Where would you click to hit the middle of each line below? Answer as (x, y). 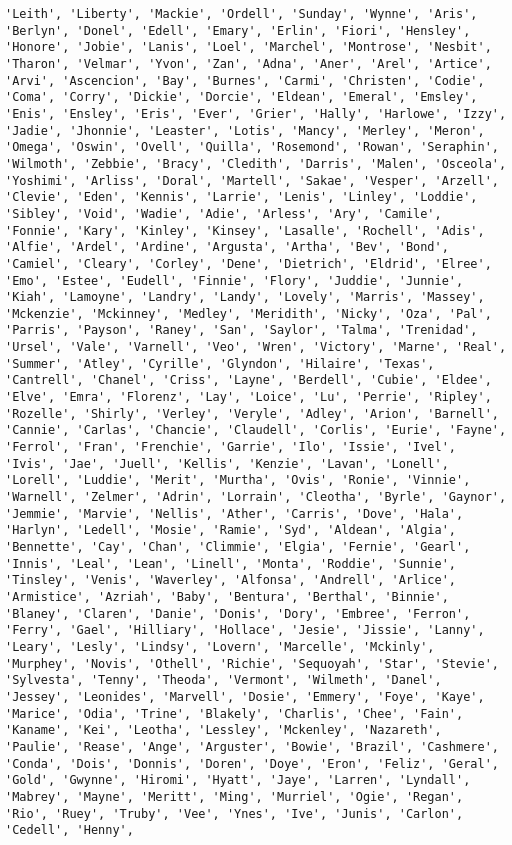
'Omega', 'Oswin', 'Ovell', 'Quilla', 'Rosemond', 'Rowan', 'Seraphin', (252, 147)
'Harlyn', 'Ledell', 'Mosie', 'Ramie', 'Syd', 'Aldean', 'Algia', (231, 530)
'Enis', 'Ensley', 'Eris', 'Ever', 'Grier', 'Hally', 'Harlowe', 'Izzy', (256, 113)
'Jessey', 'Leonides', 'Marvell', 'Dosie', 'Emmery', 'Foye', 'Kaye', (245, 696)
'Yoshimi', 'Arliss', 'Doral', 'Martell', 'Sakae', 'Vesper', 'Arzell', (252, 180)
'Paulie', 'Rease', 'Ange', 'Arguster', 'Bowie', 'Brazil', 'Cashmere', (252, 746)
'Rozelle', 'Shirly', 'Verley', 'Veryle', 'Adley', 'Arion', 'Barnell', (252, 413)
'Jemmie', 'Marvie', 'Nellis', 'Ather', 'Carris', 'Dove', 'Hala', (234, 513)
